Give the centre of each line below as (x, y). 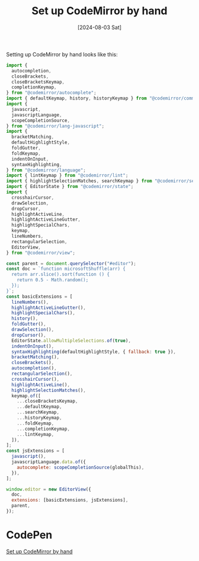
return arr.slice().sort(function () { (61, 275)
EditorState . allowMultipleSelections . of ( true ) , (71, 340)
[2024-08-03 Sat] (99, 27)
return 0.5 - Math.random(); (53, 280)
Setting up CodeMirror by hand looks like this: (62, 54)
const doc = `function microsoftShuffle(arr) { (66, 269)
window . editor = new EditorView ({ (49, 489)
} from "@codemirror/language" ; (46, 170)
